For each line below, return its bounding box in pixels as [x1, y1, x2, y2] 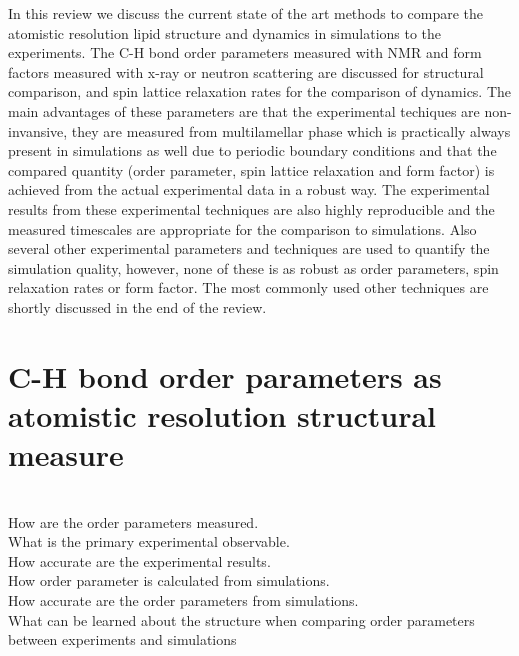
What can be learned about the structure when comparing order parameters [8, 609, 475, 630]
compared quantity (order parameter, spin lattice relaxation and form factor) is [8, 159, 495, 180]
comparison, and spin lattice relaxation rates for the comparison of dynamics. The [8, 81, 512, 102]
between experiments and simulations [8, 629, 237, 650]
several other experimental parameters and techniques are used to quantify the [8, 238, 490, 259]
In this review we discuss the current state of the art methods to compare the [8, 3, 484, 23]
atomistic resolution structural [8, 394, 437, 435]
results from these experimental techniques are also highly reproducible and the [8, 198, 495, 219]
